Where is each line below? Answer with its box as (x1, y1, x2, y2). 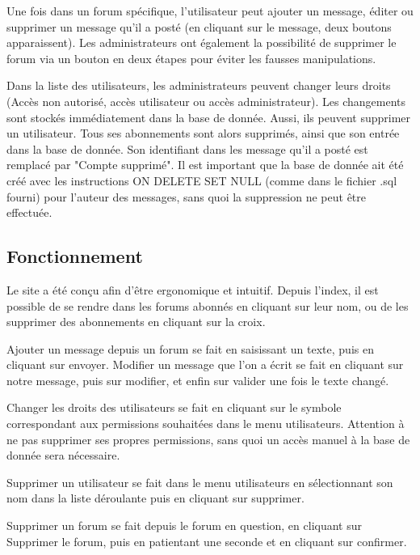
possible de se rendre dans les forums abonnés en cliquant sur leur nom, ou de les (6, 297, 409, 314)
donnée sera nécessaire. (6, 447, 120, 464)
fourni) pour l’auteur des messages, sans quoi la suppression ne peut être (6, 188, 367, 205)
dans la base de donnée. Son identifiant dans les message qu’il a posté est (6, 140, 368, 157)
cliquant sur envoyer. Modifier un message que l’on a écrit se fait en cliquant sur (6, 356, 404, 373)
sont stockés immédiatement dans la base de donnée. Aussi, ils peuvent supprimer (6, 108, 411, 125)
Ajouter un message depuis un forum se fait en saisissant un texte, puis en (6, 340, 374, 357)
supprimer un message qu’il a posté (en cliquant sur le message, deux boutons (6, 18, 392, 35)
